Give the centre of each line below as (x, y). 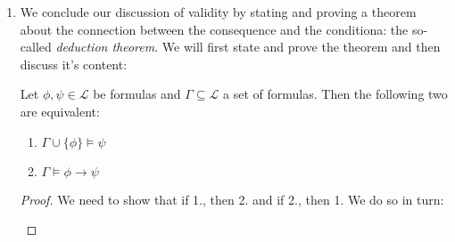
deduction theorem (105, 47)
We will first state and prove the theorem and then (301, 47)
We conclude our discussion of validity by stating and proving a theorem (218, 12)
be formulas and (137, 94)
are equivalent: (60, 111)
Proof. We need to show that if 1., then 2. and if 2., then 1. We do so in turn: (232, 199)
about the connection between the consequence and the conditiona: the (214, 29)
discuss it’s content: (74, 64)
